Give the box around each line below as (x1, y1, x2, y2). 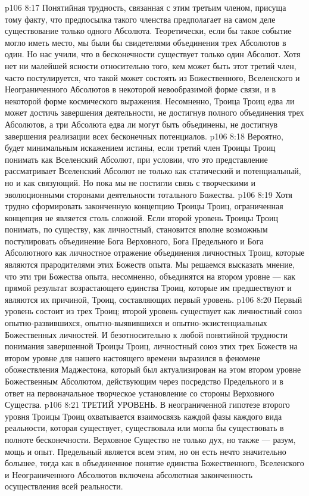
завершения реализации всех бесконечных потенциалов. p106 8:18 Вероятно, (5, 129, 283, 142)
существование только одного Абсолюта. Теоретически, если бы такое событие (5, 24, 292, 37)
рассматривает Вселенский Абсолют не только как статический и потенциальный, (5, 165, 301, 177)
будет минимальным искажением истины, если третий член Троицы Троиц (5, 141, 276, 154)
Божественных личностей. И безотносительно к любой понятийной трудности (5, 328, 288, 340)
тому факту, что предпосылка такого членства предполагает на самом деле (5, 13, 276, 25)
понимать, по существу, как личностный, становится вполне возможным (5, 223, 268, 235)
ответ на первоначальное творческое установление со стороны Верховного (5, 386, 274, 399)
